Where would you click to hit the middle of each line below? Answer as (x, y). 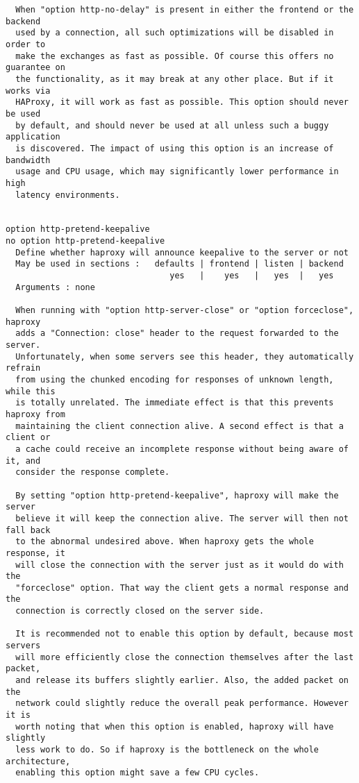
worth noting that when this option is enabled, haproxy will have (175, 726)
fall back (28, 530)
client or (28, 438)
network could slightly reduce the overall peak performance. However (182, 704)
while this (31, 391)
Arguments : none (55, 287)
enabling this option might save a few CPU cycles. (137, 773)
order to (26, 44)
